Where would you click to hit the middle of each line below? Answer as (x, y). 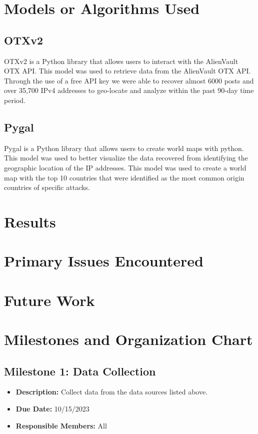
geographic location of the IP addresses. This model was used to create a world (125, 167)
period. (15, 100)
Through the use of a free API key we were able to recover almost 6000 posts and (129, 80)
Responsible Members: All (61, 425)
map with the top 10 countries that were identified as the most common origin (124, 177)
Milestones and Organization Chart (128, 339)
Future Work (49, 300)
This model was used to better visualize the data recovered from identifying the (126, 158)
